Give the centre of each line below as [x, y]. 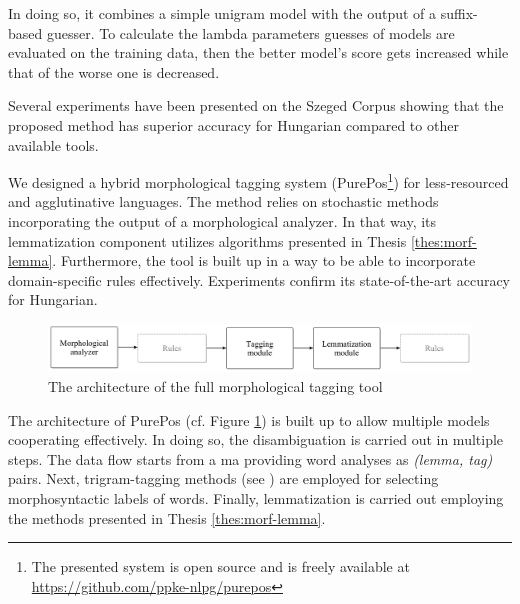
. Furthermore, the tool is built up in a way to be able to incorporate [264, 260]
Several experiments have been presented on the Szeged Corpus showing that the [256, 105]
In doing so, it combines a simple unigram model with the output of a [222, 13]
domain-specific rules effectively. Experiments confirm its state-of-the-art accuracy [259, 279]
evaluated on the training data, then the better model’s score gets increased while [258, 52]
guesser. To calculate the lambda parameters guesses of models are [250, 32]
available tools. [53, 144]
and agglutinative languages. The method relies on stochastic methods [223, 201]
